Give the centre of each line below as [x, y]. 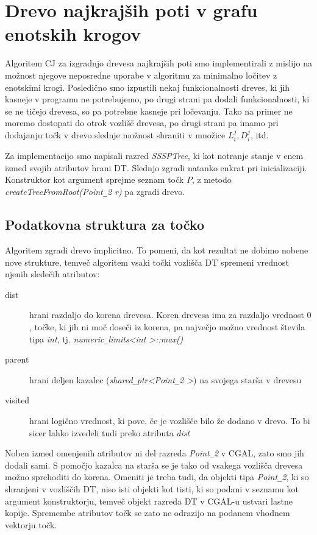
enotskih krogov [73, 34]
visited [17, 400]
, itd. [259, 134]
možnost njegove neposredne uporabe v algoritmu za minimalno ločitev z [141, 75]
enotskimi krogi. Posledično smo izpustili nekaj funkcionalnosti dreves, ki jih [148, 87]
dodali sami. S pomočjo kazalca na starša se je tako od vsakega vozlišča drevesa [154, 465]
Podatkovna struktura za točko [105, 225]
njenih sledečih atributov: [52, 274]
